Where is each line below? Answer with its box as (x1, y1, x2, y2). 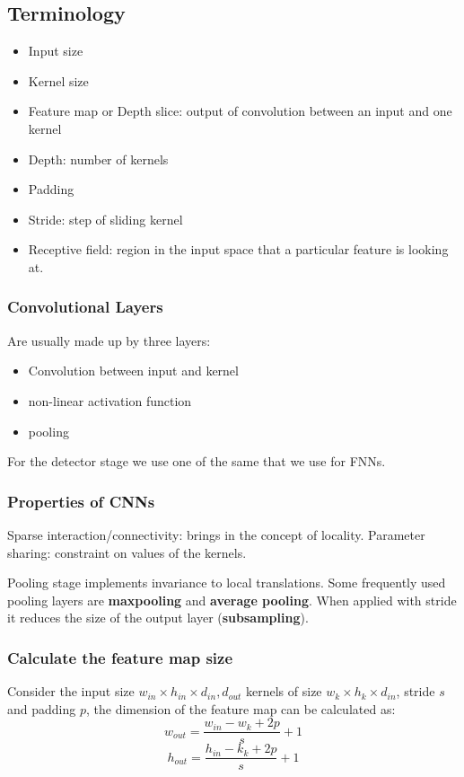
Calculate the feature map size (7, 646, 233, 668)
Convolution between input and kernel (28, 361, 239, 380)
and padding (7, 699, 76, 718)
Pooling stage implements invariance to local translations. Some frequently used (7, 573, 446, 592)
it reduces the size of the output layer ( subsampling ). (7, 608, 309, 627)
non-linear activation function (28, 391, 192, 410)
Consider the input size (7, 682, 135, 701)
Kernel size (28, 71, 89, 90)
